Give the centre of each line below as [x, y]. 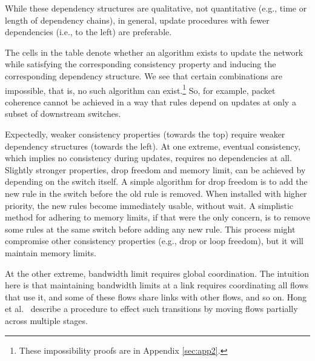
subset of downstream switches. [63, 114]
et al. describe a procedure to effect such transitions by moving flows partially [151, 309]
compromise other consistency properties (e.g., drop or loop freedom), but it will [154, 241]
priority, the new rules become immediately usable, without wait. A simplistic [149, 205]
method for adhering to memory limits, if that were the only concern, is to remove [157, 217]
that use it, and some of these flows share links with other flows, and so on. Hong [156, 296]
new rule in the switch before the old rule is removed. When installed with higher [156, 193]
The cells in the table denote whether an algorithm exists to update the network [154, 52]
